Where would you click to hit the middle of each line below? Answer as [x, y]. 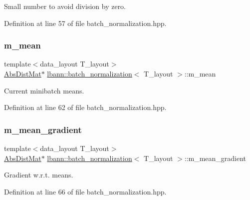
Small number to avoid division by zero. [65, 6]
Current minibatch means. [44, 90]
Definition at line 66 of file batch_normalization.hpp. [85, 191]
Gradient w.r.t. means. [39, 175]
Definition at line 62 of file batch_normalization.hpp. [85, 107]
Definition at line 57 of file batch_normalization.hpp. [85, 23]
